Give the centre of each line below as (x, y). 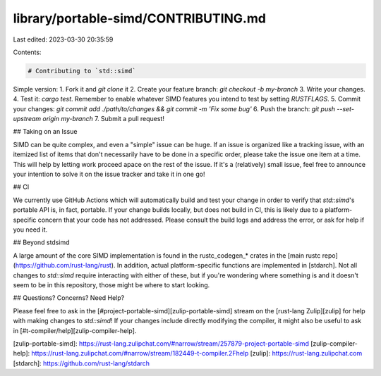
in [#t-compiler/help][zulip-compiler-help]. (75, 330)
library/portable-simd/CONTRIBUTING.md (139, 18)
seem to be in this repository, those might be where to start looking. (111, 284)
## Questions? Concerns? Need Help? (69, 298)
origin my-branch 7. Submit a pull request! (104, 119)
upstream (27, 119)
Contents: (27, 52)
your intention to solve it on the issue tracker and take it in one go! (109, 174)
